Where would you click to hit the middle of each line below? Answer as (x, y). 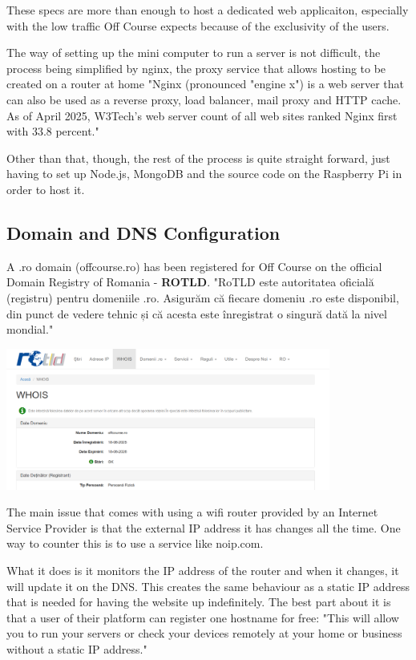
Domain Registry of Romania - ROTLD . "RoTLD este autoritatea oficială (190, 282)
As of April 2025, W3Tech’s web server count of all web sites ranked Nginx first (202, 115)
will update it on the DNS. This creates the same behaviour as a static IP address (208, 586)
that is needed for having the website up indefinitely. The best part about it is (199, 602)
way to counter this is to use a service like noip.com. (135, 543)
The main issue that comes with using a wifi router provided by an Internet (192, 512)
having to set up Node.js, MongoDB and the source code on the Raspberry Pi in (204, 174)
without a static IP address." (77, 649)
